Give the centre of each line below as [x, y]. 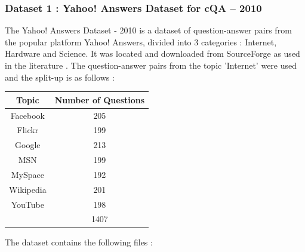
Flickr [28, 130]
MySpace [27, 174]
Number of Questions [100, 99]
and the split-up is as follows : [60, 77]
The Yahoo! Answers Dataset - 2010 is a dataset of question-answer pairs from [148, 30]
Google [28, 145]
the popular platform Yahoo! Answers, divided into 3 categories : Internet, [141, 42]
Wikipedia [28, 189]
